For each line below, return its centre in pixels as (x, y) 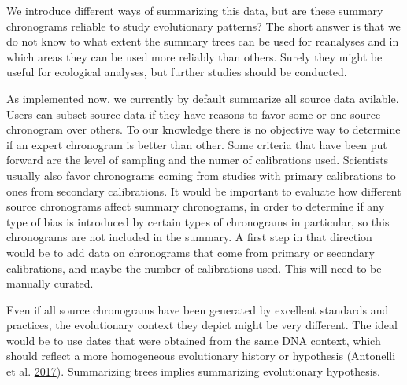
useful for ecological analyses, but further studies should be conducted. (177, 72)
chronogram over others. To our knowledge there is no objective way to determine (203, 129)
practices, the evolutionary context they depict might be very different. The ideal (202, 325)
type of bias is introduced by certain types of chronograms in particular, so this (198, 221)
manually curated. (50, 283)
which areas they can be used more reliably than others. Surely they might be (194, 56)
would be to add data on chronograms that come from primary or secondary (191, 252)
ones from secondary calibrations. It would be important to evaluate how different (204, 191)
